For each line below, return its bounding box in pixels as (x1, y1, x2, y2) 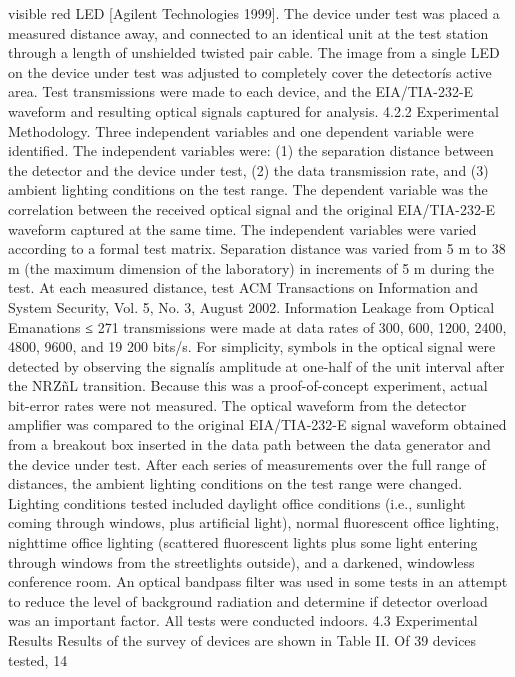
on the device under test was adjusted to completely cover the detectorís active (8, 61, 492, 82)
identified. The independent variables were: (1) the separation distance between (8, 140, 494, 161)
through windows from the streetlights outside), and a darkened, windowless (8, 551, 475, 572)
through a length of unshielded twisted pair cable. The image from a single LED (8, 42, 500, 63)
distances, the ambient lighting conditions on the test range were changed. (8, 473, 463, 494)
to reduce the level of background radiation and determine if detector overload (8, 590, 488, 611)
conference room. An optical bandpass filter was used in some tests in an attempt (8, 571, 508, 592)
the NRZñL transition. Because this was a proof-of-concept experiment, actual (8, 375, 488, 396)
